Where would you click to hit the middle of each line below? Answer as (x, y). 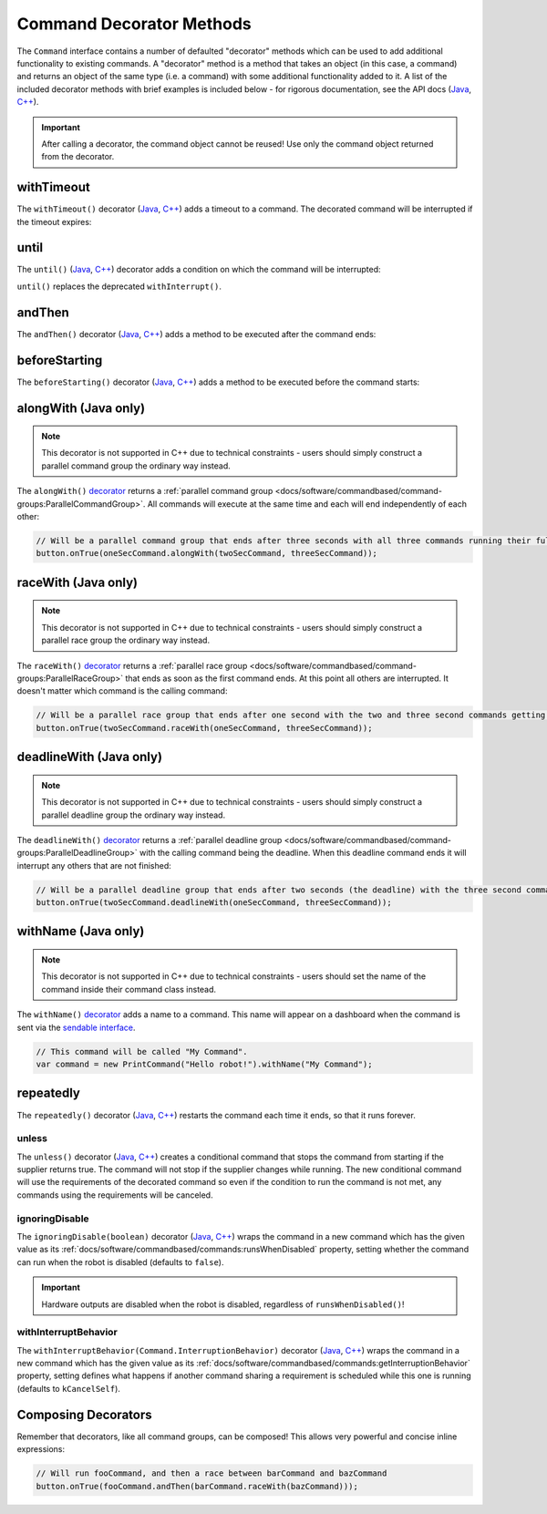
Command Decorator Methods (134, 24)
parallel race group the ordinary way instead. (125, 640)
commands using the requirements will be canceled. (115, 1195)
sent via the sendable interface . (76, 1027)
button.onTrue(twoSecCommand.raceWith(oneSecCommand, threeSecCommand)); (204, 728)
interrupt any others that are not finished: (94, 865)
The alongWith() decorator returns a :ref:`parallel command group (145, 491)
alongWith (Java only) (81, 408)
